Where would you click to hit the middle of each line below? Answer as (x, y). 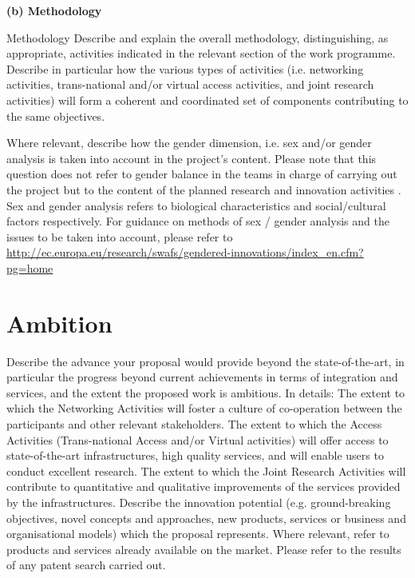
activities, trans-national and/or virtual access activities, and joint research (190, 84)
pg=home (30, 267)
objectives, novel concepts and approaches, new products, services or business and (206, 518)
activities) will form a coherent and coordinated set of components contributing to (207, 100)
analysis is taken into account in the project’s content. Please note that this (192, 158)
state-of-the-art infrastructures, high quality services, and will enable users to (195, 455)
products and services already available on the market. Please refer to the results (204, 549)
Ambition (59, 323)
